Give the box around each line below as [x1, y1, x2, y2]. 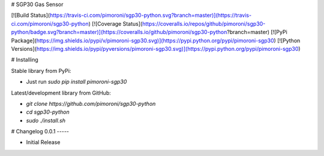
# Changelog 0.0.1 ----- [11, 128, 69, 135]
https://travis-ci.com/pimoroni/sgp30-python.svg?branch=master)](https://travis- [49, 12, 252, 19]
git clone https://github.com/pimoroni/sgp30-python [26, 100, 156, 107]
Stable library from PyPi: [11, 67, 71, 74]
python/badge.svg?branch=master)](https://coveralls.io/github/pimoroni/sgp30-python [11, 29, 227, 36]
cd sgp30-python [26, 108, 70, 116]
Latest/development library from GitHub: [11, 89, 111, 96]
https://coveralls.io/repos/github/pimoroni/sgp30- [142, 20, 266, 27]
